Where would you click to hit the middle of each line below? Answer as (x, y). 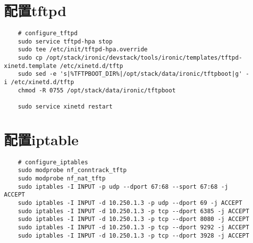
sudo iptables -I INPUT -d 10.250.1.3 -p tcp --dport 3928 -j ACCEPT (134, 235)
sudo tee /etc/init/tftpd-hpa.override (83, 50)
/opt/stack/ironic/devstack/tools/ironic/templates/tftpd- (144, 58)
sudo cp (30, 58)
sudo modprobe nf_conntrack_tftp (72, 170)
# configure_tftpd (48, 33)
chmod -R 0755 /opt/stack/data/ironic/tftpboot (97, 90)
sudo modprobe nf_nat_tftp (62, 179)
